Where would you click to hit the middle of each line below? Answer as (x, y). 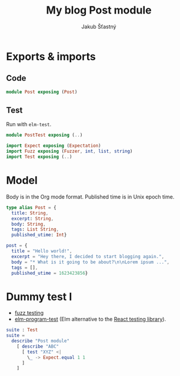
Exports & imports (51, 56)
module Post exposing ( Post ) (42, 92)
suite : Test (22, 330)
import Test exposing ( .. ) (39, 157)
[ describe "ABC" (38, 346)
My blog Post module (99, 10)
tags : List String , (35, 230)
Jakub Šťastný (99, 27)
